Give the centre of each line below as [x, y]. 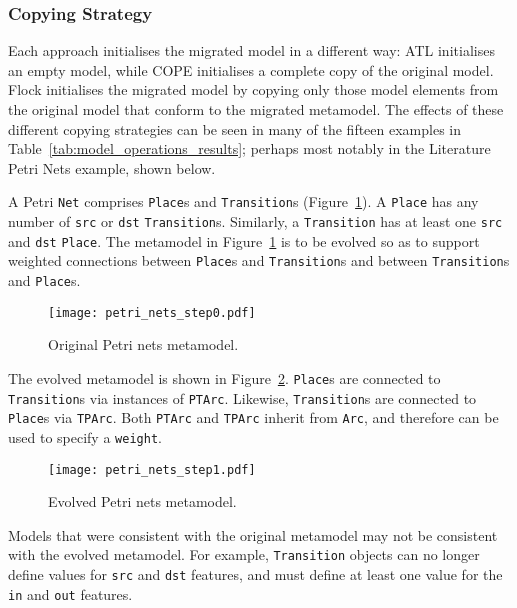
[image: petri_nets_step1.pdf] [152, 469]
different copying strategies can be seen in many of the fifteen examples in [235, 128]
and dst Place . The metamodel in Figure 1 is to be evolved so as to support [244, 240]
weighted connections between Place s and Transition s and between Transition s [259, 260]
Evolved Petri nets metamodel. [142, 501]
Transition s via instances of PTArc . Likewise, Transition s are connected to [242, 397]
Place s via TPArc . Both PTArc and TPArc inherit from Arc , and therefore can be [253, 417]
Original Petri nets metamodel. [143, 344]
